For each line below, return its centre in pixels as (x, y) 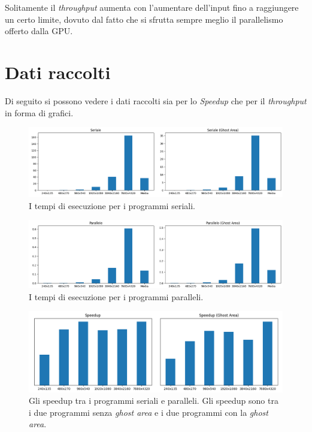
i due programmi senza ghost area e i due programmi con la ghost (149, 412)
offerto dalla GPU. (39, 31)
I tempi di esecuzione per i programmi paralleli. (116, 296)
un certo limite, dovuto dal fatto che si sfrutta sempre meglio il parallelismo (144, 19)
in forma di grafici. (39, 112)
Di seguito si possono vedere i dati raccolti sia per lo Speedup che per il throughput (156, 100)
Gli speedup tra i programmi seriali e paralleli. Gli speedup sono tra (154, 401)
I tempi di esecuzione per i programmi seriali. (112, 205)
